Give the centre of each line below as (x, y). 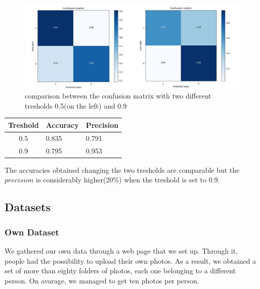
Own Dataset (32, 232)
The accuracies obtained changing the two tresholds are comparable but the (122, 170)
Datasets (28, 207)
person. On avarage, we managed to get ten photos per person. (102, 280)
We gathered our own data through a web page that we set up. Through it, (121, 250)
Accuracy (62, 125)
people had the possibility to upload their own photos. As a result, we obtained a (131, 260)
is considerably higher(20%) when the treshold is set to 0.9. (128, 180)
